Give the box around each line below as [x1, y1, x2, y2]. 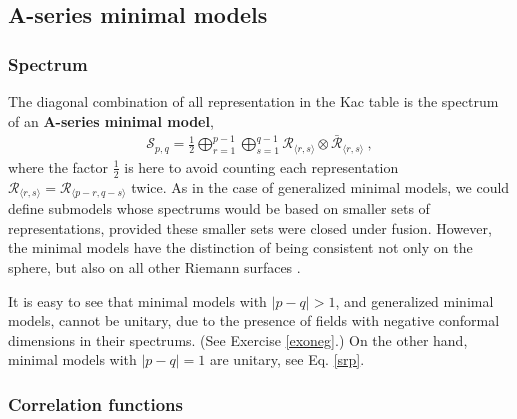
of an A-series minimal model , [8, 110, 214, 131]
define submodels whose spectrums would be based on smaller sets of [8, 198, 430, 219]
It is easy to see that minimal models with [8, 290, 267, 311]
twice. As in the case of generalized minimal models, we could [131, 176, 510, 197]
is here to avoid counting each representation [124, 156, 399, 177]
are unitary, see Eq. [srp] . [209, 349, 365, 370]
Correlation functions [8, 391, 183, 416]
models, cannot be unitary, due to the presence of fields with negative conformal [8, 310, 500, 331]
